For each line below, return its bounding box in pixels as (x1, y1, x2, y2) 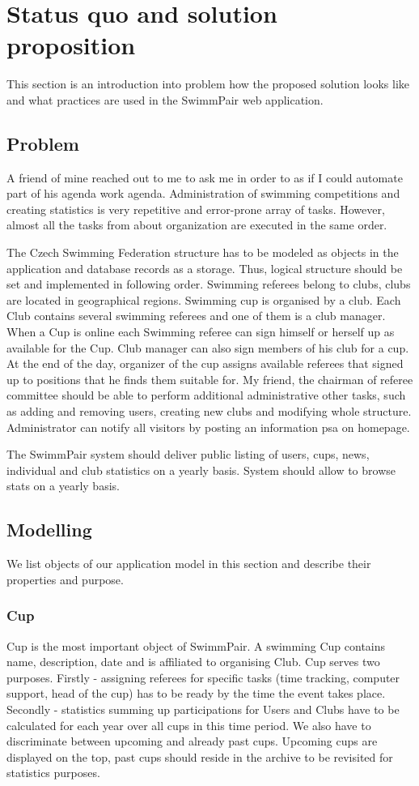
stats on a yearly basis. (6, 477, 120, 494)
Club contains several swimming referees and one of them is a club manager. (6, 307, 386, 324)
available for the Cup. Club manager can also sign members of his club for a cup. (6, 339, 409, 356)
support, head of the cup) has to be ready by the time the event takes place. (6, 685, 386, 702)
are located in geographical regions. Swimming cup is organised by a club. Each (6, 291, 401, 308)
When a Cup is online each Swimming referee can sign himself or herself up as (6, 323, 395, 340)
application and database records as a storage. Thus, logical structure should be (6, 259, 403, 276)
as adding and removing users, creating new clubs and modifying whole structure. (6, 403, 412, 420)
